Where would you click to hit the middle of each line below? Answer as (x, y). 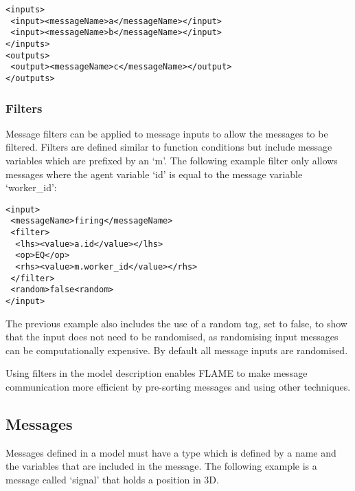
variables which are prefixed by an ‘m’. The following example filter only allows (172, 160)
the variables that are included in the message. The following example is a (161, 466)
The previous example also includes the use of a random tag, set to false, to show (176, 323)
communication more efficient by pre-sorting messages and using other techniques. (178, 387)
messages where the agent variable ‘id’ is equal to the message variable (154, 174)
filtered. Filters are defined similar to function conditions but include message (169, 147)
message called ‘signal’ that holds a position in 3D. (112, 480)
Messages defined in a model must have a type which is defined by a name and (171, 452)
